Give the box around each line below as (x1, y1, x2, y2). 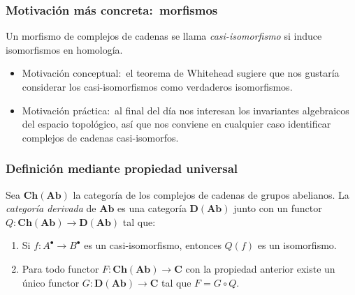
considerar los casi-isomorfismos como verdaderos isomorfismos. (22, 80, 293, 93)
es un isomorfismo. (257, 238, 337, 252)
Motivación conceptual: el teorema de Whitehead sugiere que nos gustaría (22, 66, 340, 80)
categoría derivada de (6, 201, 96, 215)
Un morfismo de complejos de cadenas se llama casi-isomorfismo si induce (6, 29, 322, 43)
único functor (22, 275, 80, 289)
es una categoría (117, 201, 187, 215)
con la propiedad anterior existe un (185, 261, 335, 275)
